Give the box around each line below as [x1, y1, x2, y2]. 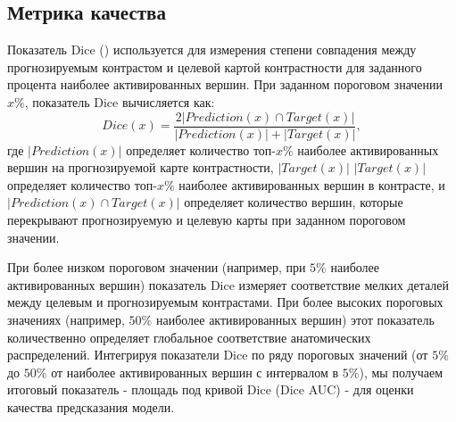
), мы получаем [359, 362, 444, 381]
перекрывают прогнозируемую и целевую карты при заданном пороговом [7, 211, 406, 229]
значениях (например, [7, 310, 125, 328]
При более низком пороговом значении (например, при [7, 258, 306, 277]
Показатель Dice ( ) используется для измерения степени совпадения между [7, 40, 417, 59]
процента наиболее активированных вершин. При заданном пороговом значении [7, 75, 444, 94]
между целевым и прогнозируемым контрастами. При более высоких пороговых [7, 293, 444, 311]
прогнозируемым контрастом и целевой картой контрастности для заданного [7, 57, 422, 76]
